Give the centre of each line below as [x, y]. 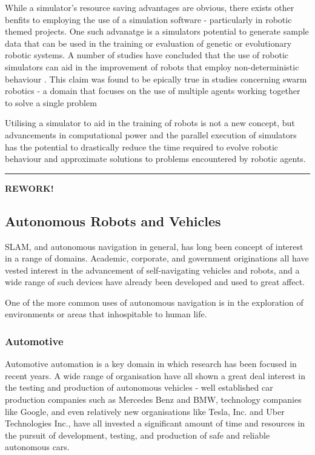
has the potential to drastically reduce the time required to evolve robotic [142, 147]
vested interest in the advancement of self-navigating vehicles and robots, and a [152, 270]
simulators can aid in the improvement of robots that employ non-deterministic [152, 66]
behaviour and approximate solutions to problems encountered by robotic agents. [155, 159]
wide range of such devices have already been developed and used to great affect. [155, 282]
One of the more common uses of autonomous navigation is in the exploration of [154, 302]
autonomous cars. [37, 447]
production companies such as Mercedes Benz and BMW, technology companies [153, 399]
